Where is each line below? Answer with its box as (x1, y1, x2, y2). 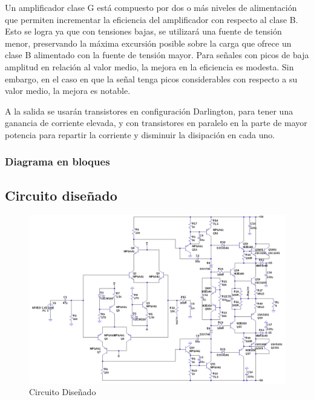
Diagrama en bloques (5, 154, 110, 169)
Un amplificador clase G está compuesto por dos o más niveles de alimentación (5, 1, 297, 13)
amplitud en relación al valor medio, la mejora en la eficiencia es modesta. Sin (5, 60, 294, 73)
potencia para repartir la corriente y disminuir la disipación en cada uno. (5, 128, 275, 141)
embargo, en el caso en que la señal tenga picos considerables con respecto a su (5, 72, 298, 85)
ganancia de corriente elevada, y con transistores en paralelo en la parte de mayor (5, 116, 307, 129)
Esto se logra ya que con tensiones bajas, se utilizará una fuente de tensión (5, 25, 282, 38)
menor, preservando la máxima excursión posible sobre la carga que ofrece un (5, 36, 292, 49)
